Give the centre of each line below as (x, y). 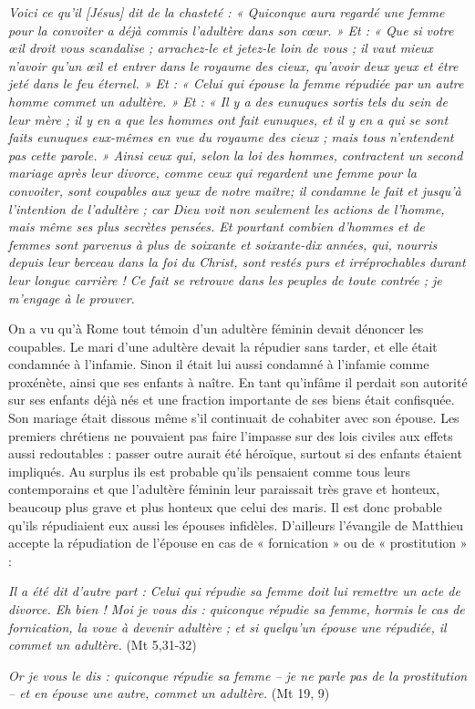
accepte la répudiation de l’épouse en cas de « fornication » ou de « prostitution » (238, 543)
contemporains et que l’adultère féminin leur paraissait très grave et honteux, (224, 489)
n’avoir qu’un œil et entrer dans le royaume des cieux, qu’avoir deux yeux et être (233, 65)
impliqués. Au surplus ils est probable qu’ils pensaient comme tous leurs (210, 471)
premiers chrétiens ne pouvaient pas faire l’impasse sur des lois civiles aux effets (231, 435)
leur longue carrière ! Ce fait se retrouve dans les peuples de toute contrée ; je (225, 279)
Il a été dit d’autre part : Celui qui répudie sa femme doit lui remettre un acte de (234, 591)
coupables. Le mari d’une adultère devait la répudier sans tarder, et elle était (223, 346)
